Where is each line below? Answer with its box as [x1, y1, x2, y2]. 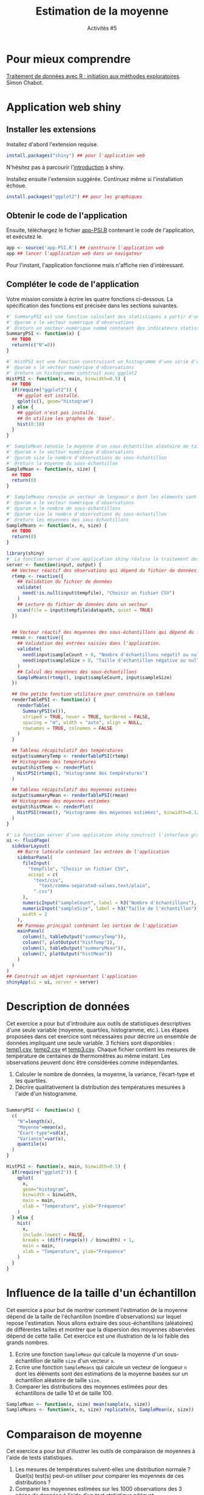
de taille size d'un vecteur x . [44, 1357, 115, 1364]
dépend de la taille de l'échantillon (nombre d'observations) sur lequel [6, 1313, 182, 1320]
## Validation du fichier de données [17, 579, 113, 585]
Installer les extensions [6, 124, 96, 135]
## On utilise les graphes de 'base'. [17, 415, 115, 421]
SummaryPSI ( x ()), [22, 708, 67, 714]
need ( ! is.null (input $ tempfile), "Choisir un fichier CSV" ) [22, 590, 175, 596]
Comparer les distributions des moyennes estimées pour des [15, 1383, 168, 1390]
